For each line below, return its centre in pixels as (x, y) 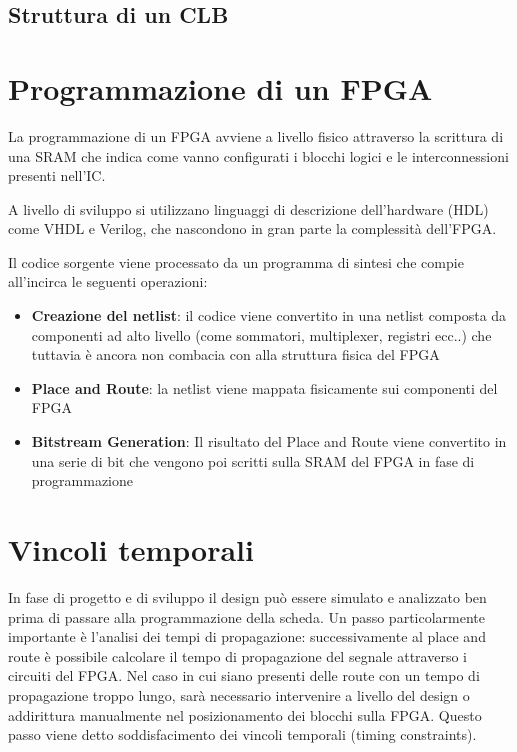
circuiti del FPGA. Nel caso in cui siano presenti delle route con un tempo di (244, 675)
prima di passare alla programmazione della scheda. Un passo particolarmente (246, 616)
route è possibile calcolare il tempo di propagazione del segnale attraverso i (237, 655)
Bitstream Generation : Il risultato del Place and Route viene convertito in (269, 441)
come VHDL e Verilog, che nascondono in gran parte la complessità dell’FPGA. (252, 228)
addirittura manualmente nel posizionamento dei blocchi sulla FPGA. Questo (245, 714)
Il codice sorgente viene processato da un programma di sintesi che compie (236, 261)
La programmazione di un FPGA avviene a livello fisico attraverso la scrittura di (256, 135)
